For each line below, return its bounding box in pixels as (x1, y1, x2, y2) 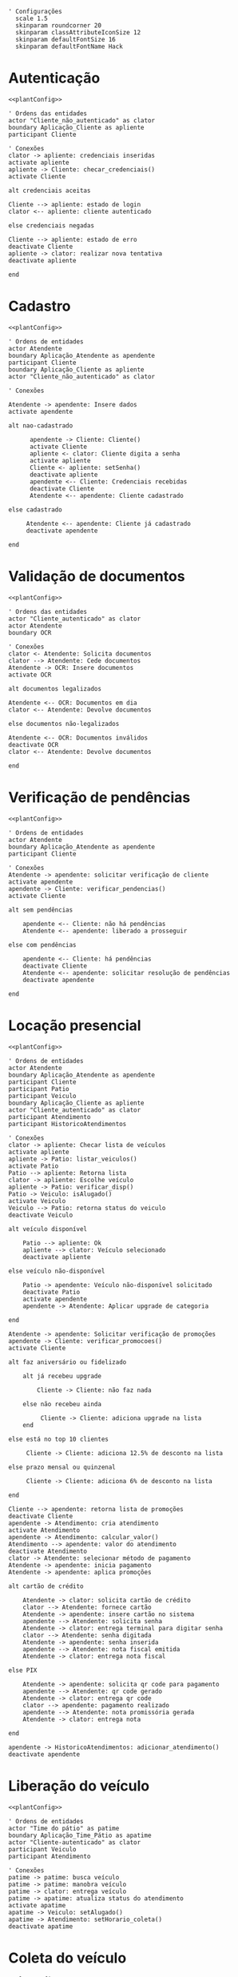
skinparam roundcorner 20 (15, 22, 102, 30)
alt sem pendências (8, 905, 73, 914)
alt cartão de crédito (8, 1582, 84, 1590)
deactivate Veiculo (8, 1211, 73, 1219)
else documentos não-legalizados (8, 720, 120, 728)
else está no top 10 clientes (8, 1435, 109, 1443)
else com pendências (8, 940, 77, 948)
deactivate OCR (8, 740, 59, 748)
